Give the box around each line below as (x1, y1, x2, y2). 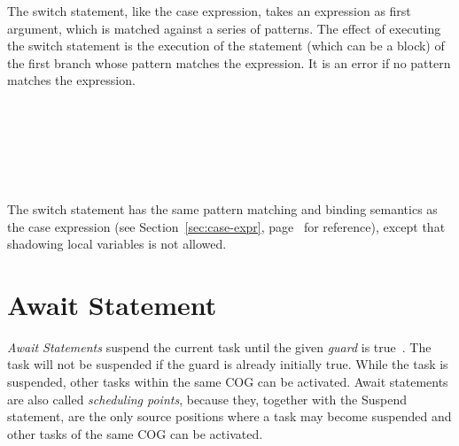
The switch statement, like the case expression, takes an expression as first (7, 2, 411, 19)
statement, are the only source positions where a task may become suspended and (7, 407, 452, 426)
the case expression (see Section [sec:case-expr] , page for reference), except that (7, 217, 446, 235)
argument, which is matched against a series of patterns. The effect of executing (7, 19, 441, 37)
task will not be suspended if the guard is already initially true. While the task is (7, 355, 448, 373)
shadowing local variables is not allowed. (7, 235, 227, 253)
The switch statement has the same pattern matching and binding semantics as (7, 199, 438, 218)
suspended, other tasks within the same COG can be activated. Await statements (7, 373, 448, 391)
